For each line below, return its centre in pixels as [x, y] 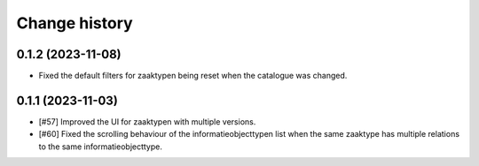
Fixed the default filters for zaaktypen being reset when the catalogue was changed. [193, 76]
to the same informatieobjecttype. [101, 147]
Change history [75, 23]
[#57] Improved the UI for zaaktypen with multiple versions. [147, 121]
